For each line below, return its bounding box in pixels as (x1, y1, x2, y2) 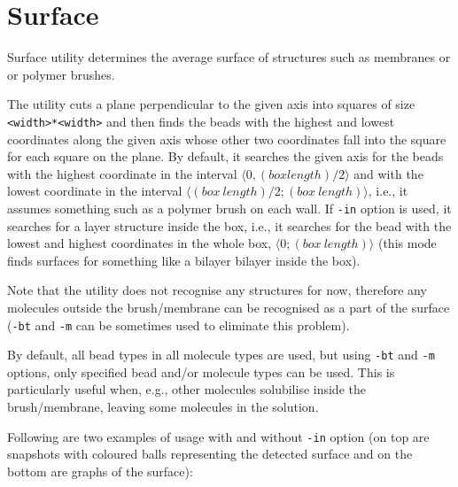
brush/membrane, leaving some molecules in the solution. (7, 398, 319, 416)
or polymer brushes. (7, 65, 115, 83)
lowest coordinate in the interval (7, 182, 182, 200)
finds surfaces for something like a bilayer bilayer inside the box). (7, 251, 361, 269)
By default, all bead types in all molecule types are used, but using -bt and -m (7, 345, 435, 364)
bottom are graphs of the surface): (7, 461, 193, 480)
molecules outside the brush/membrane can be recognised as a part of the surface (7, 298, 450, 316)
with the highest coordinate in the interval (7, 164, 237, 182)
